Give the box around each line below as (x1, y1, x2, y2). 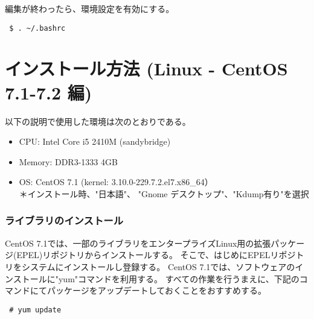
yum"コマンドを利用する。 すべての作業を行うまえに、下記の (58, 272, 300, 285)
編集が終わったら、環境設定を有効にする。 (5, 2, 175, 14)
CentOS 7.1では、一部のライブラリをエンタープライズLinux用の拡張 (5, 236, 271, 249)
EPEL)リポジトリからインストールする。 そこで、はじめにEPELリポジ (16, 248, 296, 261)
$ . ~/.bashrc (9, 24, 66, 33)
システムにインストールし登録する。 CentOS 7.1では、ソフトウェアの (21, 260, 295, 273)
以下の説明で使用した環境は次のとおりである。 (5, 115, 191, 127)
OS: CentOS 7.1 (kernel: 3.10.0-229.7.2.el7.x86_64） (19, 175, 213, 188)
